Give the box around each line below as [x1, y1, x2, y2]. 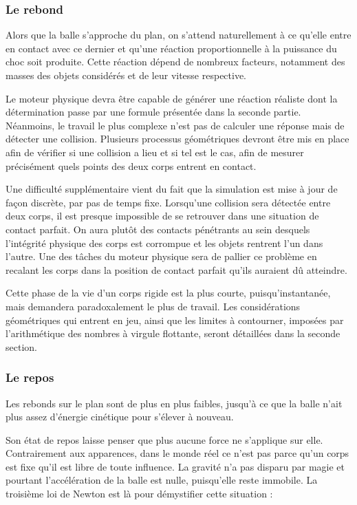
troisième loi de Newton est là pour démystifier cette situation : [6, 486, 273, 501]
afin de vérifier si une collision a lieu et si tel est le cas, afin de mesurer [6, 144, 304, 159]
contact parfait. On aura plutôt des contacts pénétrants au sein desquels [6, 222, 310, 236]
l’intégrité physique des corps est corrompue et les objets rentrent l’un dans [6, 235, 323, 250]
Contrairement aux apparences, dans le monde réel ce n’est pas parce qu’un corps [6, 446, 349, 460]
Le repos [6, 369, 54, 386]
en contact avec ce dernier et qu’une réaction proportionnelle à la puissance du [6, 41, 337, 55]
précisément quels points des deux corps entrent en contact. [6, 158, 257, 173]
